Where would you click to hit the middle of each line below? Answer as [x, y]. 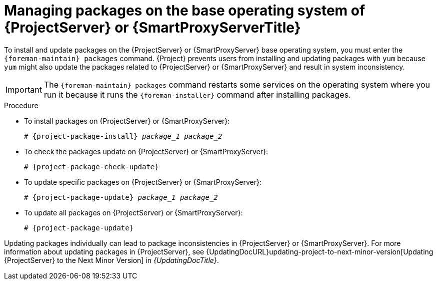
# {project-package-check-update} [91, 167]
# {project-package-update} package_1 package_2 [121, 197]
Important [24, 89]
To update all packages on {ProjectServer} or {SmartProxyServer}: [133, 212]
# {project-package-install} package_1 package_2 [123, 136]
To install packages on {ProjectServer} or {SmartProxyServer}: [127, 121]
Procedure [21, 105]
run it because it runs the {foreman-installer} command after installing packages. [197, 94]
